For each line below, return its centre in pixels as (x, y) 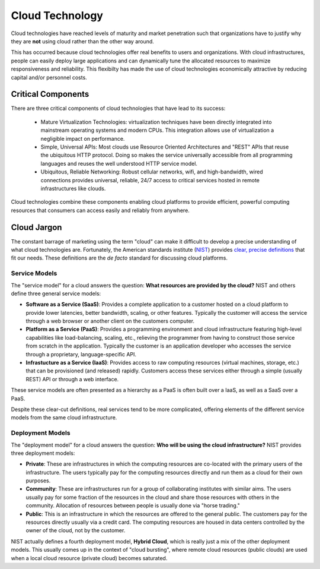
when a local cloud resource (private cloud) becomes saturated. (89, 558)
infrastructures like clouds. (73, 188)
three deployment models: (43, 453)
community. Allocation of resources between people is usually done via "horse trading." (133, 505)
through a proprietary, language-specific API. (81, 354)
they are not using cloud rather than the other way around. (82, 41)
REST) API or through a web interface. (72, 379)
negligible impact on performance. (83, 138)
